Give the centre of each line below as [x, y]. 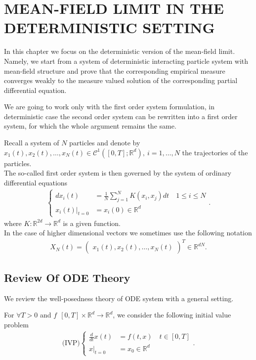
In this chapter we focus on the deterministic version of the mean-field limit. [120, 51]
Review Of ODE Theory [67, 277]
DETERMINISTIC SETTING [109, 27]
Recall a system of [32, 143]
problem [16, 324]
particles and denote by [105, 143]
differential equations [36, 182]
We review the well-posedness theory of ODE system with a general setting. [119, 298]
